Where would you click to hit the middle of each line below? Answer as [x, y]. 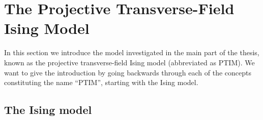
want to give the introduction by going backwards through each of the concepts [128, 72]
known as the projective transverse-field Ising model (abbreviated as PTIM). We [129, 62]
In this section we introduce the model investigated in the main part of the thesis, [132, 52]
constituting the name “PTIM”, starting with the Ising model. [101, 82]
